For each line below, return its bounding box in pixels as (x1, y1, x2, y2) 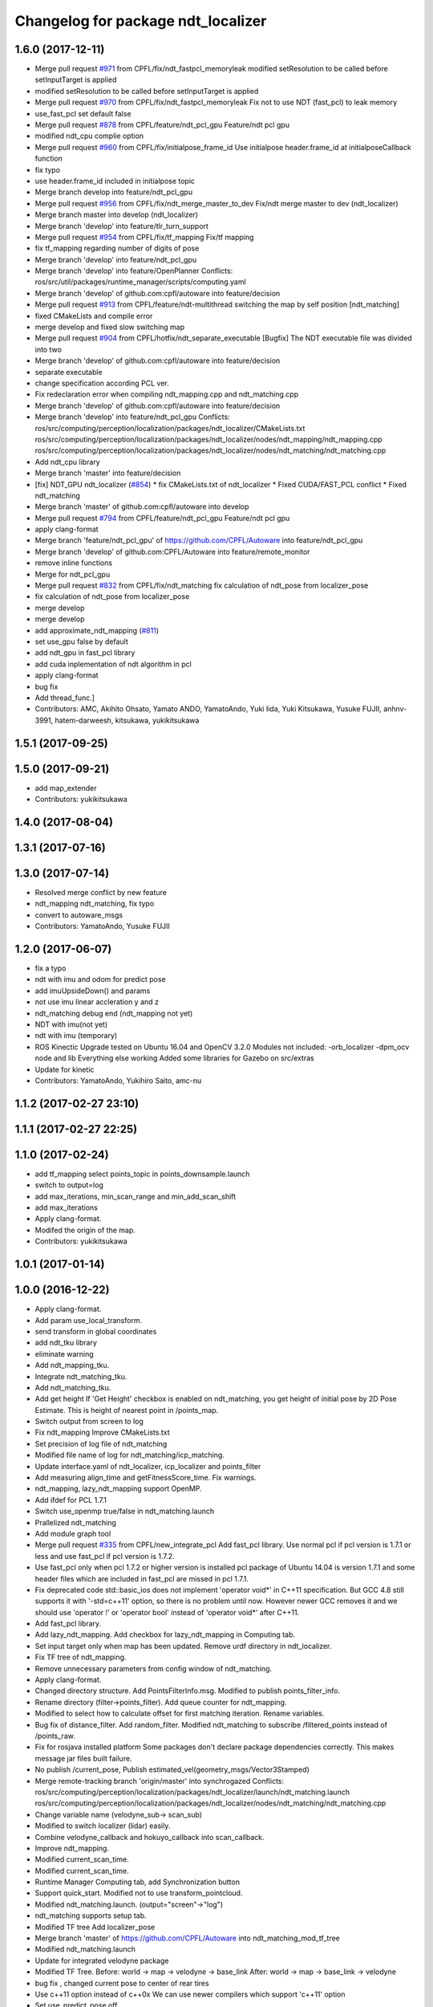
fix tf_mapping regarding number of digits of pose (34, 243, 200, 253)
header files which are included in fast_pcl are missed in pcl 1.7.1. (34, 1573, 249, 1583)
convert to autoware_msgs (34, 910, 123, 919)
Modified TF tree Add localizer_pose (34, 1922, 156, 1932)
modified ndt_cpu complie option (34, 131, 144, 140)
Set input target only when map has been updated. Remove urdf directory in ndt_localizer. (34, 1641, 332, 1651)
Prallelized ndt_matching (34, 1517, 116, 1527)
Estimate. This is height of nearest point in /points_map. (34, 1405, 219, 1415)
